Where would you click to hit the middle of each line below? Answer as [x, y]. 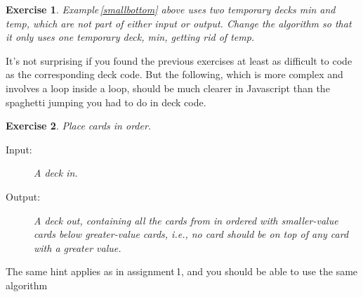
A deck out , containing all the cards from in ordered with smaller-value [186, 220]
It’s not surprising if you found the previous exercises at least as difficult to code [179, 60]
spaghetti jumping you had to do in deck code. [106, 102]
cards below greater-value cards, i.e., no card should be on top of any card [191, 234]
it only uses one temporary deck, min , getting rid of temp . [130, 37]
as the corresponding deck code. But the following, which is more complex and [174, 74]
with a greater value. [78, 247]
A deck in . [56, 173]
